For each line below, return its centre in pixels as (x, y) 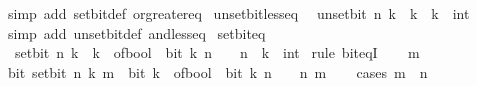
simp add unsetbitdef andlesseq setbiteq (136, 32)
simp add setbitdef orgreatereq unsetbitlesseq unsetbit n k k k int (238, 13)
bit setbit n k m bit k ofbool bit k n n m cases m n (217, 71)
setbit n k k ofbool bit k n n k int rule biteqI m (217, 52)
